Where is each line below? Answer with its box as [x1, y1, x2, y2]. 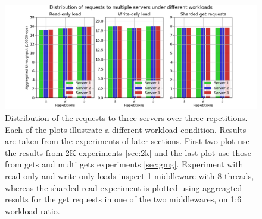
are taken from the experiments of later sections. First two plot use [5, 135, 249, 147]
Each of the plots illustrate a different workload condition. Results [5, 123, 247, 135]
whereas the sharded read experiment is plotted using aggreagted [5, 181, 242, 193]
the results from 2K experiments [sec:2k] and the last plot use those [5, 146, 252, 158]
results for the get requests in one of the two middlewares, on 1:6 [5, 193, 242, 205]
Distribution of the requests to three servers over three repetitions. [5, 111, 248, 123]
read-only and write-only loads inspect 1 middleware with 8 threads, [5, 169, 254, 182]
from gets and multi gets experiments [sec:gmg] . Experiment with [5, 158, 244, 170]
